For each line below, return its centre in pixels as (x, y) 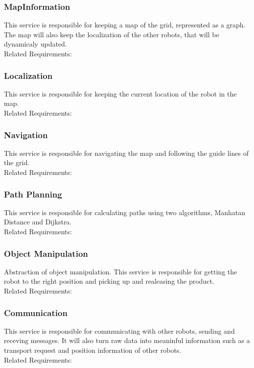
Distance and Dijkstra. (38, 222)
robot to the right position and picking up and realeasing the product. (109, 281)
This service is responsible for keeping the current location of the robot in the (120, 93)
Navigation (26, 135)
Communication (36, 312)
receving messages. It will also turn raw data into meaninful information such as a (127, 340)
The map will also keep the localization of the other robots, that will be (112, 34)
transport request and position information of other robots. (93, 350)
